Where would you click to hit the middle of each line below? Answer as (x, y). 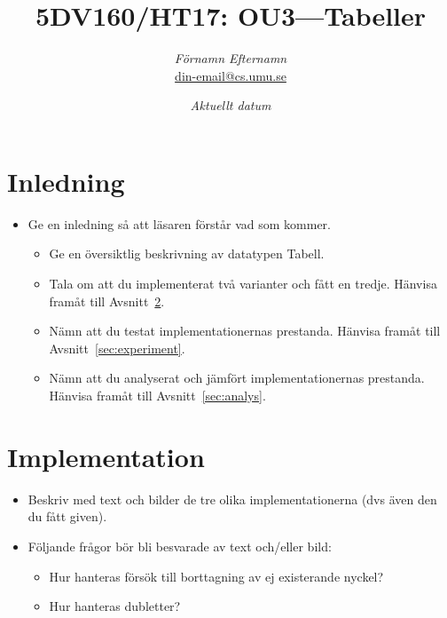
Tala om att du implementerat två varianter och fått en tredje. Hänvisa (243, 284)
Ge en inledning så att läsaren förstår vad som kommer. (180, 223)
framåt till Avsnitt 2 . (107, 301)
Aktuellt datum (231, 105)
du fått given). (67, 516)
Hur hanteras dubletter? (115, 606)
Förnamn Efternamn (231, 58)
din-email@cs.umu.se (231, 75)
